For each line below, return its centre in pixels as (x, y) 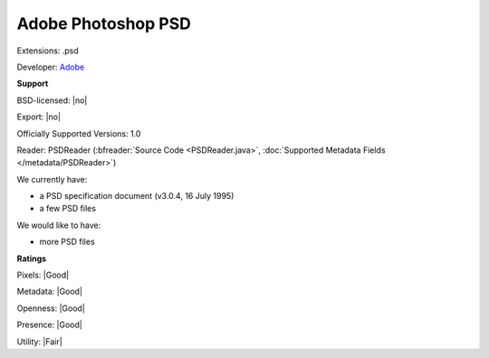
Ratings (32, 259)
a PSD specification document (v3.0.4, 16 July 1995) (137, 196)
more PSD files (67, 242)
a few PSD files (68, 209)
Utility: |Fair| (39, 341)
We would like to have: (59, 225)
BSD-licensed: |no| (52, 100)
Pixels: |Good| (43, 275)
